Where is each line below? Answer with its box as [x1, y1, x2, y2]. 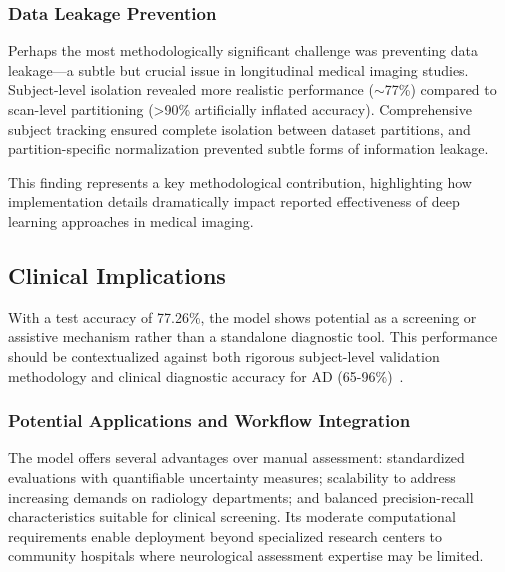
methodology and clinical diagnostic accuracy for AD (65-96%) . [8, 365, 404, 386]
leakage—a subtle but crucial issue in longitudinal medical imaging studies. [8, 59, 469, 80]
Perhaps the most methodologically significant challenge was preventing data [8, 40, 478, 61]
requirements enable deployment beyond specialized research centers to [8, 525, 443, 546]
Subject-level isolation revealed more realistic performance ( [8, 79, 374, 100]
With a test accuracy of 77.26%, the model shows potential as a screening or [8, 306, 477, 327]
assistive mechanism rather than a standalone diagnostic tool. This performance [8, 326, 498, 347]
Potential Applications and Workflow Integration [8, 408, 411, 433]
